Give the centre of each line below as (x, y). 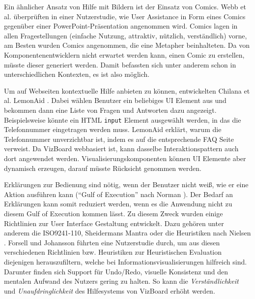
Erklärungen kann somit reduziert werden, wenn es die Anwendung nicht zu (118, 204)
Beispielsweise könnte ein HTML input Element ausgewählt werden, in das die (123, 119)
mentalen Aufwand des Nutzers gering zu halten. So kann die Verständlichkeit (121, 281)
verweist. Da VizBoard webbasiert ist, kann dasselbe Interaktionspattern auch (121, 149)
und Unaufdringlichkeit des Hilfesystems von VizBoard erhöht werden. (110, 290)
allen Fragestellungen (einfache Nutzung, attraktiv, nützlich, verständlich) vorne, (126, 35)
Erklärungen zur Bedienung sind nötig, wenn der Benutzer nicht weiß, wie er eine (126, 184)
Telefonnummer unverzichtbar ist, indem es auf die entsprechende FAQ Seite (119, 139)
